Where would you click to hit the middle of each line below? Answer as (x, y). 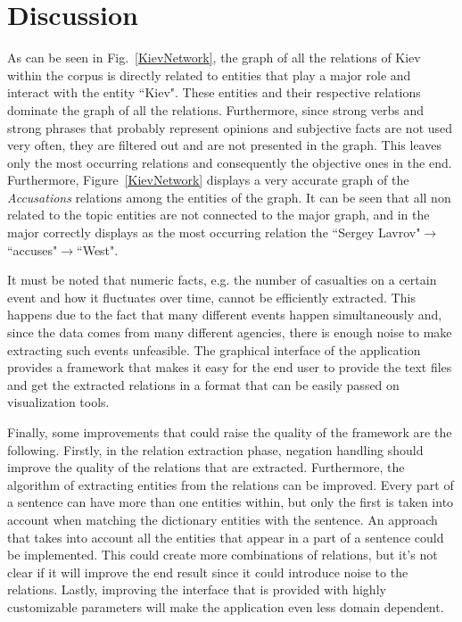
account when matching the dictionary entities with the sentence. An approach (223, 519)
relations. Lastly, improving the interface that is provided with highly (197, 589)
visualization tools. (58, 402)
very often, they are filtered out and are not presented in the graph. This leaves (224, 145)
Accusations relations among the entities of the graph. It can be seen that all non (229, 197)
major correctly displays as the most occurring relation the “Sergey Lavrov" (214, 232)
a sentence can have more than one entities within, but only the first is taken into (231, 502)
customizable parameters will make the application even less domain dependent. (226, 606)
